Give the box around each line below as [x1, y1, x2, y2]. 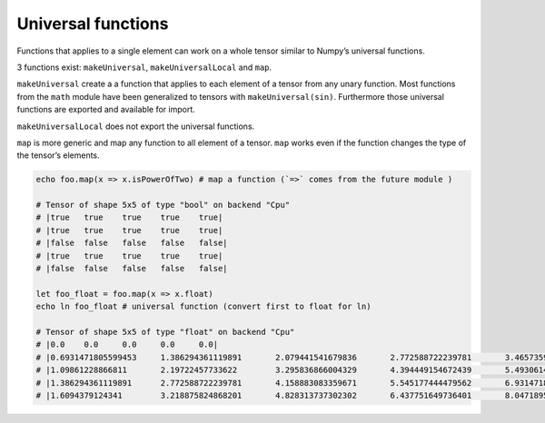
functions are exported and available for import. [16, 104, 195, 115]
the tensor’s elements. [16, 150, 100, 161]
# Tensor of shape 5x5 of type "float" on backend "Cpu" [35, 327, 295, 337]
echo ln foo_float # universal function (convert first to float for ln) [35, 301, 372, 312]
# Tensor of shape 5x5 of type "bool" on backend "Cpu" [35, 200, 291, 211]
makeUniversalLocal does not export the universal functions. [16, 121, 255, 132]
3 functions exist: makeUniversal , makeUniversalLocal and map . [16, 62, 272, 73]
